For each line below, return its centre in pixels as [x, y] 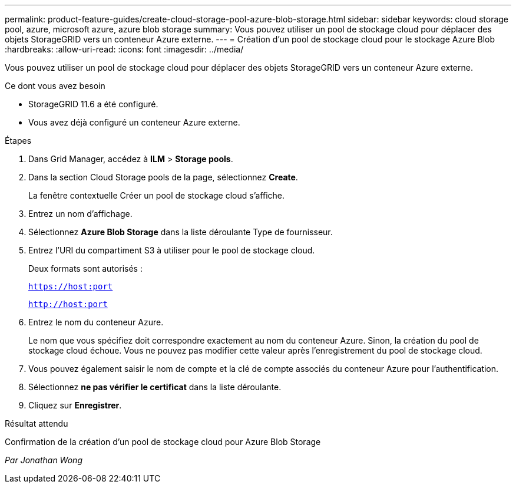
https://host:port [71, 286]
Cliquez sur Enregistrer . [75, 405]
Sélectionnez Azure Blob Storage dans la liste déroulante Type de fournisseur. [181, 232]
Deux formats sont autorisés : [85, 268]
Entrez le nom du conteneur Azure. [96, 322]
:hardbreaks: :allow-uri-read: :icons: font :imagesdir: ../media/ [124, 49]
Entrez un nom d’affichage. [80, 214]
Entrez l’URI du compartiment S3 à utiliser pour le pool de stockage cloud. [172, 250]
